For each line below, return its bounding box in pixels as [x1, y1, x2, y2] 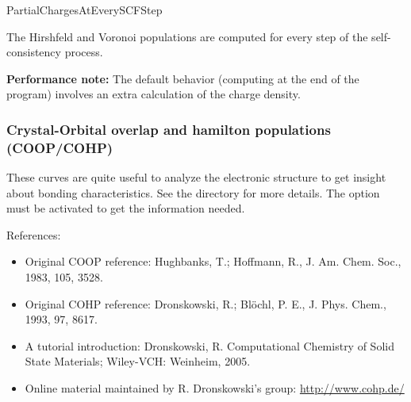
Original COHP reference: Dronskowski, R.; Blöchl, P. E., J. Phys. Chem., [25, 295, 386, 312]
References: [6, 226, 61, 243]
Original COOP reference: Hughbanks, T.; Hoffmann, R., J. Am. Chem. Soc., [25, 253, 401, 270]
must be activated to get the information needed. [6, 200, 245, 216]
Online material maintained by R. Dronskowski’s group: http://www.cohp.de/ [25, 380, 405, 396]
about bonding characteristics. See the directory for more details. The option [6, 184, 380, 201]
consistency [6, 44, 61, 60]
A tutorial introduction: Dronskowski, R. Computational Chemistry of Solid [25, 337, 394, 354]
